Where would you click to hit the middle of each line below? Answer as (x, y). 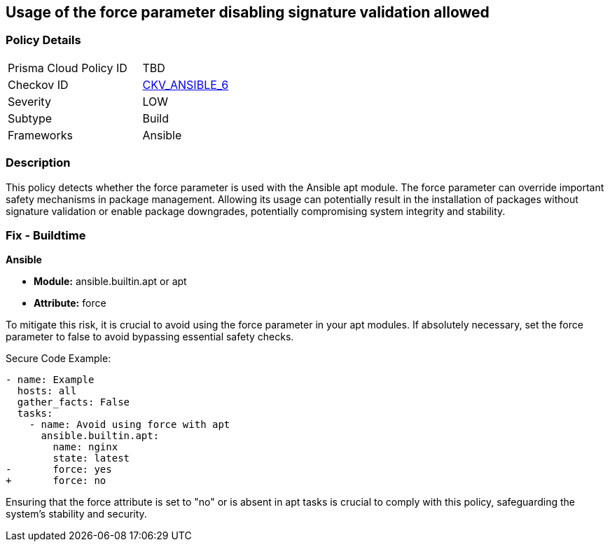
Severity (29, 101)
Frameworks (40, 135)
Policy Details (43, 40)
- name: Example (50, 380)
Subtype (30, 118)
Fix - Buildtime (46, 235)
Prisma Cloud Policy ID (68, 68)
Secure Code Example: (58, 359)
